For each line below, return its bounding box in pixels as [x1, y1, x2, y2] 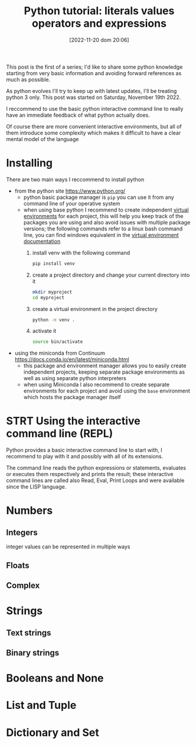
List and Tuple [6, 699, 77, 712]
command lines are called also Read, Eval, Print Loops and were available [6, 477, 185, 484]
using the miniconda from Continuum [14, 349, 105, 357]
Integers [6, 527, 38, 537]
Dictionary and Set [6, 725, 99, 739]
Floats [6, 560, 30, 570]
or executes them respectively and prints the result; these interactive [6, 471, 174, 478]
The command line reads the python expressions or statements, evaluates [6, 464, 187, 471]
